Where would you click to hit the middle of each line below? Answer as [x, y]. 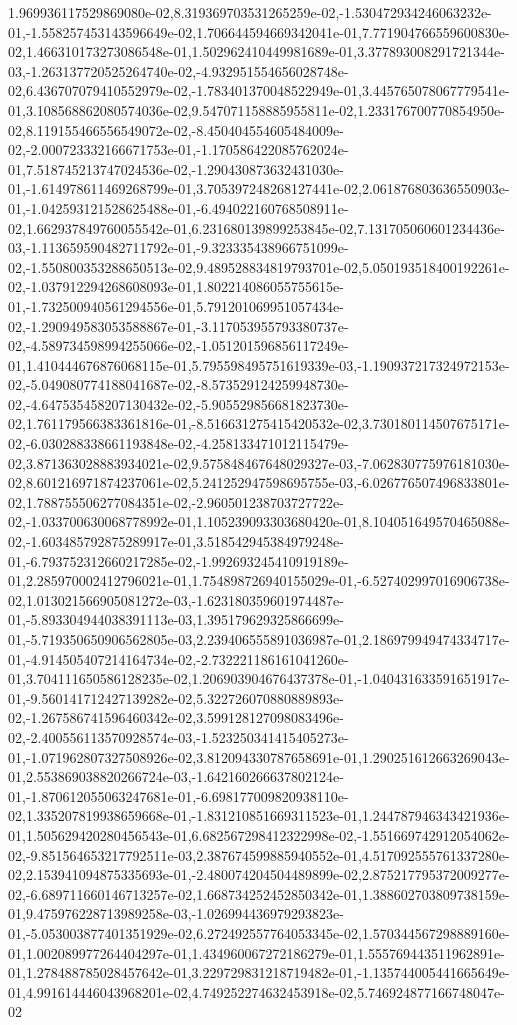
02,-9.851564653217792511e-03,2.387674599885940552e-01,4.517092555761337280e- [259, 854]
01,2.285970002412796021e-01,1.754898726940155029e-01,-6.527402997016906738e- [259, 580]
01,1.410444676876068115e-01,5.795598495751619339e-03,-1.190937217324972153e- [259, 364]
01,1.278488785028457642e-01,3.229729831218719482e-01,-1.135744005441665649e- [259, 972]
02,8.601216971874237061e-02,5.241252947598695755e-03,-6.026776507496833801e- [259, 482]
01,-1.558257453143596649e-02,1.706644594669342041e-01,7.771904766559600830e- [259, 31]
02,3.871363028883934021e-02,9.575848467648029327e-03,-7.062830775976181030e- [259, 462]
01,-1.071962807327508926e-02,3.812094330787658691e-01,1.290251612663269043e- [259, 756]
